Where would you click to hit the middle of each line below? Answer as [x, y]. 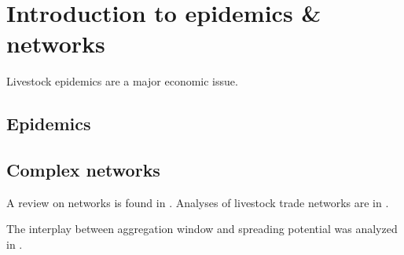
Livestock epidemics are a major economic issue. [122, 81]
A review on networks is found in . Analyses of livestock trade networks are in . [198, 202]
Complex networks [83, 170]
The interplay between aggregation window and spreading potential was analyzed [202, 229]
